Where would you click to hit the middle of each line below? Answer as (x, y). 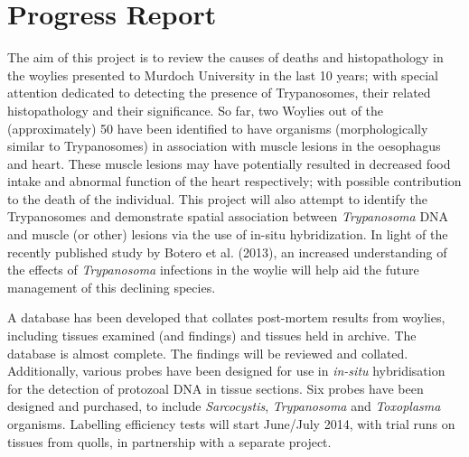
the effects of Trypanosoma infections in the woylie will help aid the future (213, 270)
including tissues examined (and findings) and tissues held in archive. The (212, 336)
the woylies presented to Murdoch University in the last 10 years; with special (223, 75)
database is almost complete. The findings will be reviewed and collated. (208, 353)
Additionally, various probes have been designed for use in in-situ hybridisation (226, 371)
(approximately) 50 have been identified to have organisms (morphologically (218, 128)
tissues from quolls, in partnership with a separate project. (169, 441)
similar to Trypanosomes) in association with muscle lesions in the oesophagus (224, 146)
